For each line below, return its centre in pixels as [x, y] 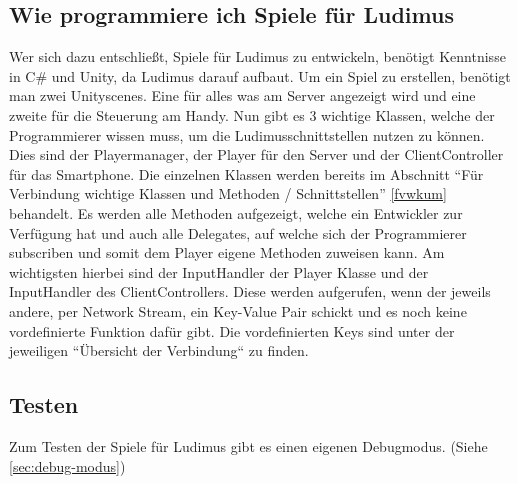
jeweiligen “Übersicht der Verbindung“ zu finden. [159, 350]
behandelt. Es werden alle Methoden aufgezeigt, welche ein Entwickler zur [236, 212]
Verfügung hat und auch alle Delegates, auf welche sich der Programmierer [238, 232]
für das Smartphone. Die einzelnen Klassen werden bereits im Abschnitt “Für [246, 173]
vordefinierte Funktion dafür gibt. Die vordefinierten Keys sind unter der [232, 330]
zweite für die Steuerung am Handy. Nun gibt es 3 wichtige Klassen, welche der [252, 114]
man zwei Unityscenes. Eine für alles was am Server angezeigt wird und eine [242, 95]
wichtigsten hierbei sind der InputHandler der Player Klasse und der [219, 271]
